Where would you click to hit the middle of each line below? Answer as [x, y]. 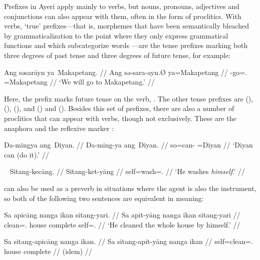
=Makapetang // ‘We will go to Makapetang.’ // [79, 82]
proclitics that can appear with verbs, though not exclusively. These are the [120, 118]
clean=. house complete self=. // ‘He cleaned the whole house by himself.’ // [122, 224]
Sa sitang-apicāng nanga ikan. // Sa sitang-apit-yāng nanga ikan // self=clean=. [128, 241]
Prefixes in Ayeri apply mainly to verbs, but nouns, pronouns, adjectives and [122, 6]
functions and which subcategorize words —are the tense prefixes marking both [126, 45]
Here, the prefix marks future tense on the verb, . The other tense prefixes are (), [129, 98]
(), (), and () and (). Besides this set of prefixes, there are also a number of [119, 108]
